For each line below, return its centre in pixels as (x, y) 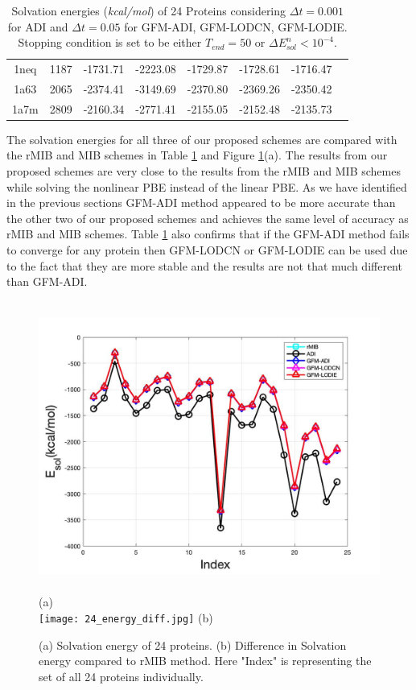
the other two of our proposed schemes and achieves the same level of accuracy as (208, 218)
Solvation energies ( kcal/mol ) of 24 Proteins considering (149, 10)
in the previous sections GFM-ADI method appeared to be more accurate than (201, 202)
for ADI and (38, 26)
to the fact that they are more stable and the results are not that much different (204, 265)
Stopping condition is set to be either (110, 42)
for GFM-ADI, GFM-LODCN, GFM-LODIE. (236, 26)
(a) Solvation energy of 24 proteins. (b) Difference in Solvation (193, 645)
